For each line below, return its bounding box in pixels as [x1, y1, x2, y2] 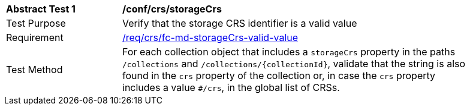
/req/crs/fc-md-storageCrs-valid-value [122, 32, 299, 43]
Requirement [6, 32, 64, 43]
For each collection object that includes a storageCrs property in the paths [122, 46, 456, 58]
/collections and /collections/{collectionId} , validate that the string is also [122, 58, 466, 70]
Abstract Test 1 [6, 3, 76, 15]
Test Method [6, 64, 63, 76]
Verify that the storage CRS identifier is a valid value [122, 17, 357, 29]
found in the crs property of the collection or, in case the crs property [122, 70, 436, 81]
